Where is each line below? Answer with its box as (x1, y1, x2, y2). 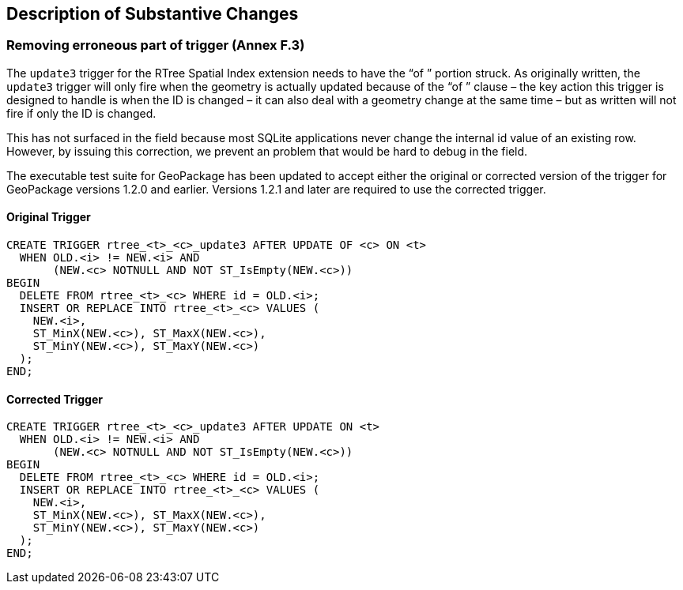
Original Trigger (6, 210, 91, 224)
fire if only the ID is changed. (6, 106, 157, 120)
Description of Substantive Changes (6, 4, 299, 24)
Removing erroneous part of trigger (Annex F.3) (6, 37, 305, 54)
